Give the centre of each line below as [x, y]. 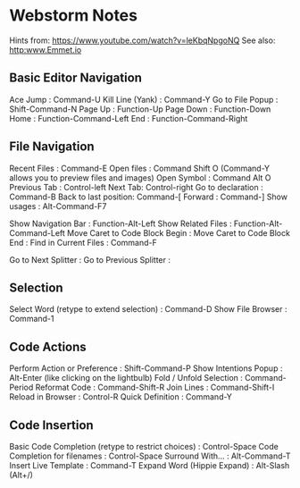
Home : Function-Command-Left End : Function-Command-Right [129, 118]
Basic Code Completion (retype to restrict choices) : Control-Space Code [144, 446]
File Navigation [52, 147]
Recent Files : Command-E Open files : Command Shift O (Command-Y [140, 168]
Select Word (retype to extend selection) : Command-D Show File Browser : [148, 309]
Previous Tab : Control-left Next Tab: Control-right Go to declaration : [136, 187]
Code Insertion [51, 425]
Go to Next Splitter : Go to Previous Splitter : [90, 259]
